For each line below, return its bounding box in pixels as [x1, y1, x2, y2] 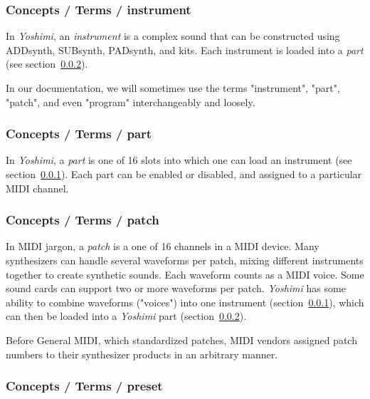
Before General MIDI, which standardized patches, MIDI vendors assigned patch [6, 332, 357, 347]
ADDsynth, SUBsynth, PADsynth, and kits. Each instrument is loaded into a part [6, 42, 364, 57]
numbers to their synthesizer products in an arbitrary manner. [6, 346, 278, 361]
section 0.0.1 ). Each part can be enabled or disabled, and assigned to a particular [6, 167, 362, 181]
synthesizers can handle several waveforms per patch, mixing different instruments [6, 253, 364, 267]
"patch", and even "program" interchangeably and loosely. [6, 94, 255, 109]
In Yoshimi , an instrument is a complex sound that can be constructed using [6, 28, 340, 43]
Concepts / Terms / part [6, 125, 152, 142]
